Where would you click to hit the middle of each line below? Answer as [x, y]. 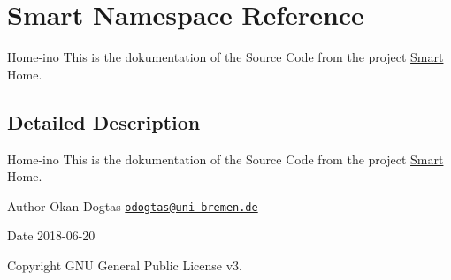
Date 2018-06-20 [51, 235]
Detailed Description [104, 121]
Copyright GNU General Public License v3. [125, 265]
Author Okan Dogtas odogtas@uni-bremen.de [133, 205]
